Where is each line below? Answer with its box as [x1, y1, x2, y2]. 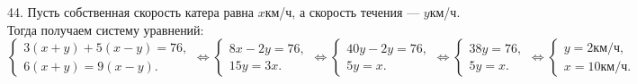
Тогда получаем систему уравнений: [7, 20, 204, 38]
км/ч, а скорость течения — [265, 3, 420, 21]
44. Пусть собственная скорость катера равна [7, 3, 254, 21]
